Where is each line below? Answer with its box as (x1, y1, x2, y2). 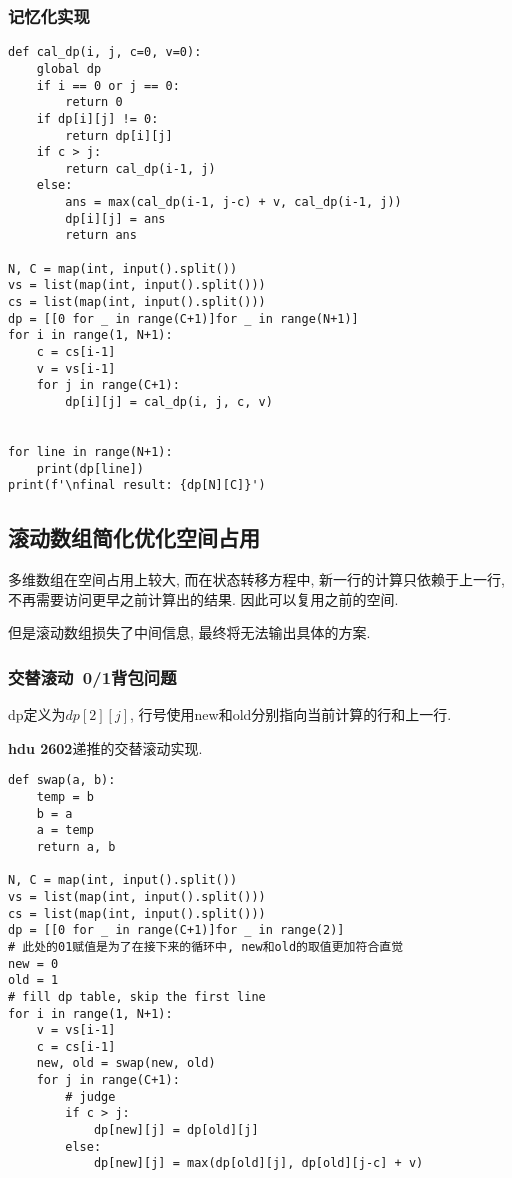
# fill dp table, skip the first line (8, 989, 266, 1004)
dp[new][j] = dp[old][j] (93, 1123, 259, 1138)
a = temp (36, 823, 94, 838)
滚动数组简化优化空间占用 (8, 522, 260, 553)
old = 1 (8, 973, 59, 988)
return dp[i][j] (65, 128, 173, 143)
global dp (36, 61, 102, 76)
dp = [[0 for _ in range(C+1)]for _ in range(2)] (8, 923, 345, 938)
